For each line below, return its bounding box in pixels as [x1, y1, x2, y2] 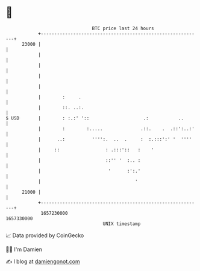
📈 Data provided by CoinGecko [5, 232, 84, 239]
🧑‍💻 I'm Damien [5, 246, 43, 253]
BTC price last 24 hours [92, 25, 154, 31]
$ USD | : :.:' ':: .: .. [5, 115, 184, 121]
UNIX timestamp [102, 220, 141, 227]
